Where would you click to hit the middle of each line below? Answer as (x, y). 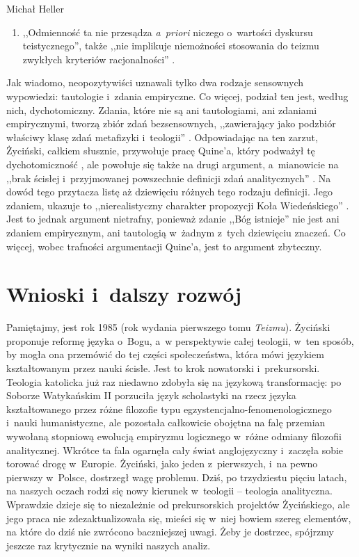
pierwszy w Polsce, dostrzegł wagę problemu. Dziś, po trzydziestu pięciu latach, (177, 477)
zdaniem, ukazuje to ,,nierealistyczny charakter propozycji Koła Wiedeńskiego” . (178, 205)
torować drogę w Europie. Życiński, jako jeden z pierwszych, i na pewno (162, 463)
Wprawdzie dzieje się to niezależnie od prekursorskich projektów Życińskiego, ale (178, 504)
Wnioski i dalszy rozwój (124, 294)
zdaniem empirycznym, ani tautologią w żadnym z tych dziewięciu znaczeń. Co (176, 232)
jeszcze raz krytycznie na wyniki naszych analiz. (109, 545)
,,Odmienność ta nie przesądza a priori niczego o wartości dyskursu (168, 32)
